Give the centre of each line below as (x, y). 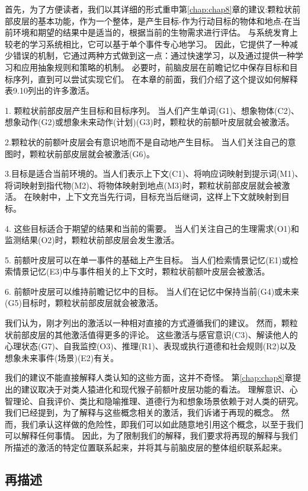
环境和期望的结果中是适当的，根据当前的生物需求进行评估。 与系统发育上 (155, 32)
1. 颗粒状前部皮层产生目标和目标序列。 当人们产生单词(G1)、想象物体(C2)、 (152, 110)
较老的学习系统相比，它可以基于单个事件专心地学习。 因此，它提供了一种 (147, 44)
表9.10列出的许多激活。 (49, 90)
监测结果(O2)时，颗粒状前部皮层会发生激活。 (92, 240)
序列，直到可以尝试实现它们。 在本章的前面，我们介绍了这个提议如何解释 (155, 79)
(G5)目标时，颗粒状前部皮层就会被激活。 (84, 303)
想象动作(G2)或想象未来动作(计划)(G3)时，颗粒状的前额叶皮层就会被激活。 (150, 122)
